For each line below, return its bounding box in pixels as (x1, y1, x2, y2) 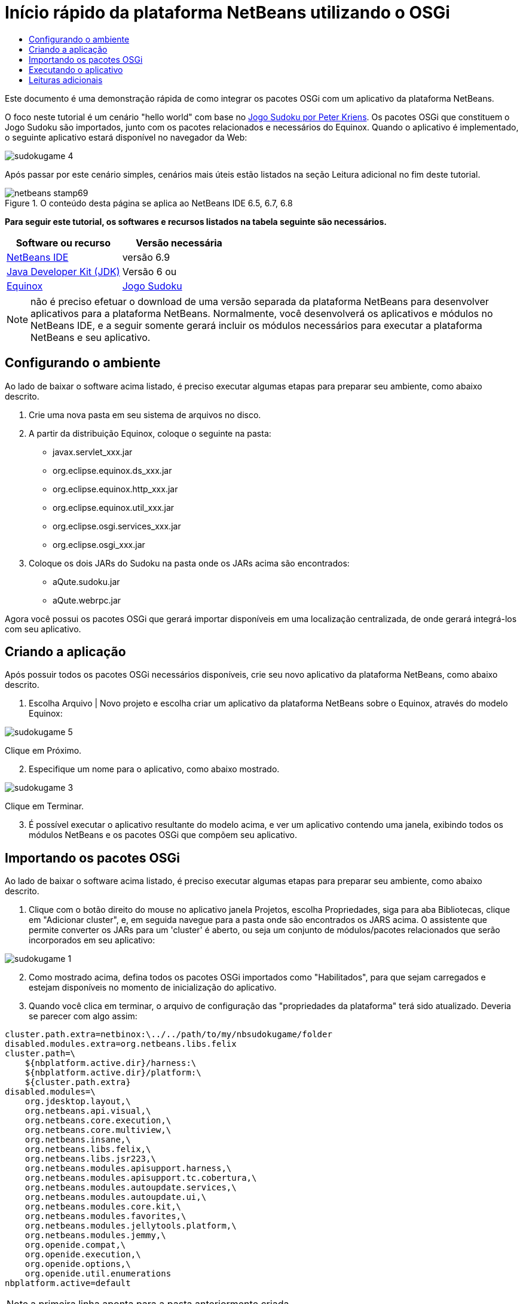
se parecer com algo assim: (29, 1011, 137, 1022)
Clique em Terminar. (5, 801, 84, 812)
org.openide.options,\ (25, 1259, 131, 1269)
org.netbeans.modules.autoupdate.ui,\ (25, 1192, 207, 1202)
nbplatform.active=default (5, 1278, 131, 1288)
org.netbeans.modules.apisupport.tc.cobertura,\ (25, 1173, 257, 1183)
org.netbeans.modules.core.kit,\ (25, 1202, 182, 1212)
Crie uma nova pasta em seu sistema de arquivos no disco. (29, 409, 261, 420)
